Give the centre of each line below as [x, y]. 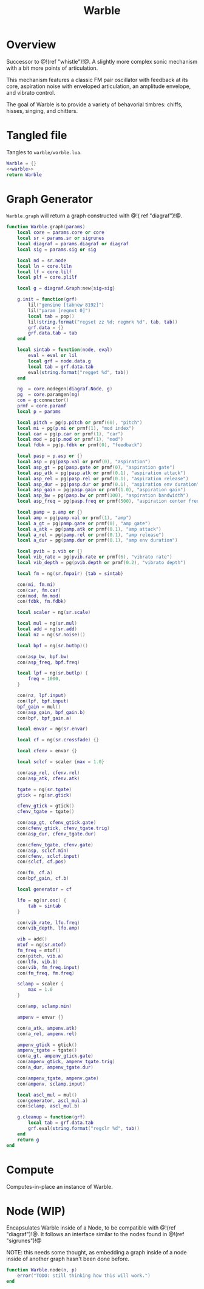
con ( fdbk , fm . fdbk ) [42, 602]
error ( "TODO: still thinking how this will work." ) [84, 1276]
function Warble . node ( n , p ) [42, 1270]
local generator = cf [44, 889]
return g [28, 1140]
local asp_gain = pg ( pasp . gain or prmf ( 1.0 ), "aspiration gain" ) [102, 490]
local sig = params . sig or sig [57, 250]
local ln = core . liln [44, 266]
